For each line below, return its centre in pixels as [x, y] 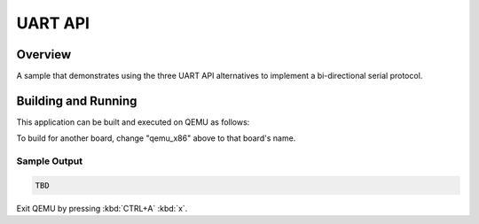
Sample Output [50, 161]
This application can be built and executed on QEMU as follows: [133, 122]
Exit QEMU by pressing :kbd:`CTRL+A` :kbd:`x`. [102, 208]
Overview [44, 54]
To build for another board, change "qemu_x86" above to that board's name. [156, 138]
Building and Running [77, 100]
